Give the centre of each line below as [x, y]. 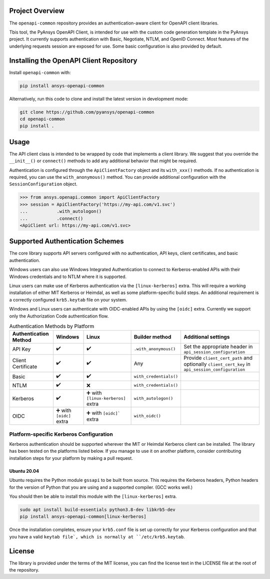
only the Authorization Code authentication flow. [59, 316]
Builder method [152, 337]
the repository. [24, 570]
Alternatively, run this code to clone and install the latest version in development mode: [99, 99]
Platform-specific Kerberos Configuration [61, 434]
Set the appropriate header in [218, 347]
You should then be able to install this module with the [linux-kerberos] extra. [93, 496]
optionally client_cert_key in [217, 364]
